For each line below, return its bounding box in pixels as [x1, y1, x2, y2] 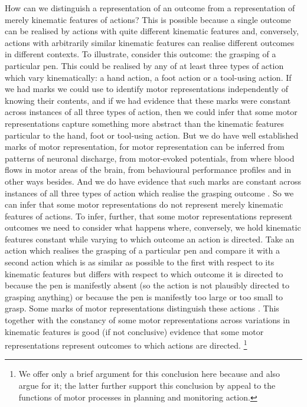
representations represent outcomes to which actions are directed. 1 [5, 337, 247, 351]
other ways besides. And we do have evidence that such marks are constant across [5, 175, 301, 187]
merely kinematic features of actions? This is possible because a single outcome [5, 13, 291, 25]
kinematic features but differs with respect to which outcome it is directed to [5, 267, 283, 280]
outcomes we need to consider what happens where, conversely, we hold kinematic [5, 221, 301, 234]
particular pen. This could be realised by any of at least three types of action [5, 59, 284, 71]
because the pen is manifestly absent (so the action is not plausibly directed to [5, 279, 290, 291]
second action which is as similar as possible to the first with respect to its [5, 256, 275, 268]
